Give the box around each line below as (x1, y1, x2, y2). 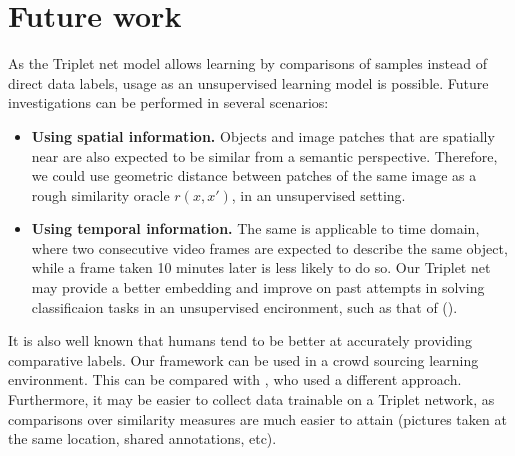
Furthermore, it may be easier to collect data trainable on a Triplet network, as (8, 389, 495, 410)
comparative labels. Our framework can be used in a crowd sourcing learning (8, 349, 479, 370)
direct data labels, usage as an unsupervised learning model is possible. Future (8, 72, 489, 93)
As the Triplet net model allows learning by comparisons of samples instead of (8, 53, 487, 74)
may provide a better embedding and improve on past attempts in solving (31, 277, 485, 298)
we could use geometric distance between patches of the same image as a (31, 165, 477, 186)
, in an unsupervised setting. (231, 184, 406, 205)
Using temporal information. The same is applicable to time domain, (31, 218, 480, 239)
